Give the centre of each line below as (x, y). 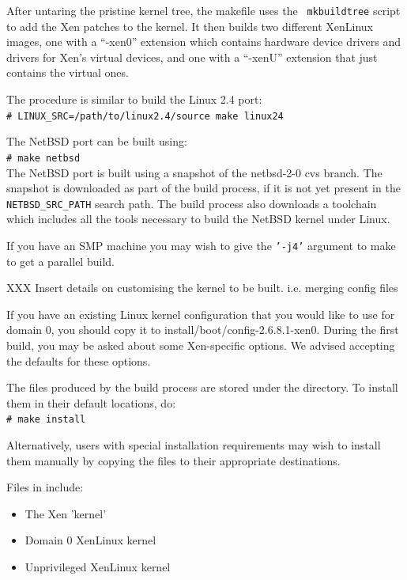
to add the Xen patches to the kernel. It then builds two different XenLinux (190, 26)
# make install (46, 420)
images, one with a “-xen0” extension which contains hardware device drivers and (203, 42)
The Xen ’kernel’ (66, 513)
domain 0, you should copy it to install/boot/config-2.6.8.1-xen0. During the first (203, 330)
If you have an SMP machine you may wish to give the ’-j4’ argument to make (201, 245)
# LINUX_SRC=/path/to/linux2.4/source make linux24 (145, 116)
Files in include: (45, 487)
